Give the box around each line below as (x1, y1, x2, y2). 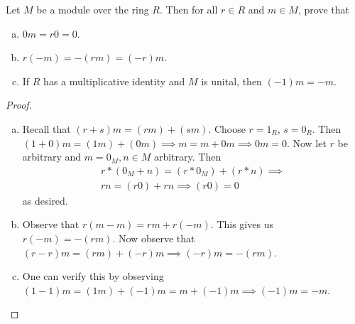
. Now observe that (112, 231, 195, 245)
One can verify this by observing (22, 269, 164, 283)
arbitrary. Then (153, 149, 222, 164)
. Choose (208, 121, 246, 136)
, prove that (297, 2, 349, 16)
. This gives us (210, 217, 273, 232)
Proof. (6, 97, 32, 112)
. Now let (286, 135, 327, 150)
